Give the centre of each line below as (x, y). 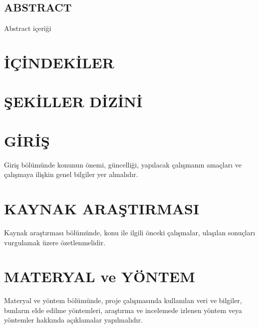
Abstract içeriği (28, 28)
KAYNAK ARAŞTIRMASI (102, 209)
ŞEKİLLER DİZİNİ (73, 101)
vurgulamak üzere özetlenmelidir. (55, 242)
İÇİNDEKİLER (59, 62)
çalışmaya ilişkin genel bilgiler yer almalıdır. (71, 174)
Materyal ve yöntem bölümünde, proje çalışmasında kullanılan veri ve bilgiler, (123, 300)
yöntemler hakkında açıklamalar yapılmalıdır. (73, 320)
